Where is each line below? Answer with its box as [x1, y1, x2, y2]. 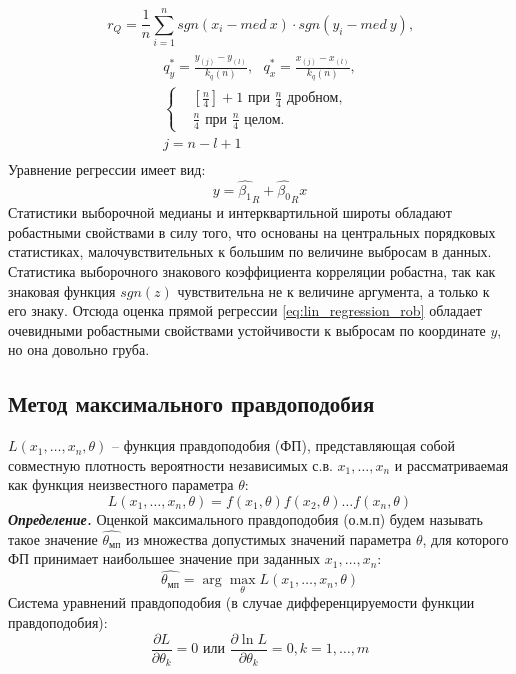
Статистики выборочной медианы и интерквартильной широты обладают [8, 202, 452, 223]
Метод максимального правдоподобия [8, 388, 375, 419]
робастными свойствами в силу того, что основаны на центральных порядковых [8, 221, 496, 242]
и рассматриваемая [394, 454, 509, 475]
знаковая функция [8, 280, 116, 301]
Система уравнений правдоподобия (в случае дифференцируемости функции [8, 592, 475, 613]
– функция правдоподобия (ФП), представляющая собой [112, 435, 456, 456]
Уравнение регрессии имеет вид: [8, 158, 206, 179]
